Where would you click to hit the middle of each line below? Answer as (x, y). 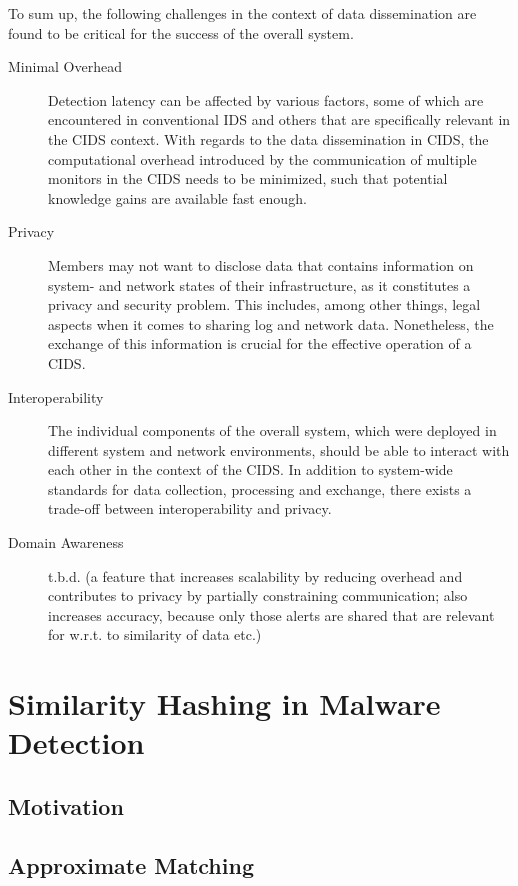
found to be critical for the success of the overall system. (181, 32)
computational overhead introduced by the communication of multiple (262, 158)
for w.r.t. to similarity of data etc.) (155, 634)
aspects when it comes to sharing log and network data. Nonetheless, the (271, 323)
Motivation (66, 805)
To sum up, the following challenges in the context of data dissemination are (242, 13)
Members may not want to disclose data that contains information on (261, 264)
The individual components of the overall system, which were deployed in (272, 430)
